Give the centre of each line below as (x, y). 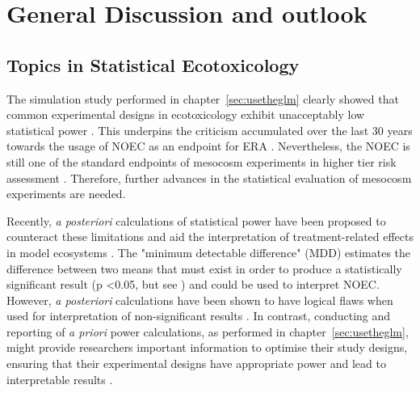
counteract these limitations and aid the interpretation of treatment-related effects (210, 237)
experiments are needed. (66, 194)
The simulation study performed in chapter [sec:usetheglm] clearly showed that (203, 98)
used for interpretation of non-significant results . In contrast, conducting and (199, 316)
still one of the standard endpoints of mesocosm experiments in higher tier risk (202, 161)
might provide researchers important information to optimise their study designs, (207, 347)
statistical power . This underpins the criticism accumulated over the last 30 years (210, 130)
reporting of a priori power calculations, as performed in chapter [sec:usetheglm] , (208, 331)
